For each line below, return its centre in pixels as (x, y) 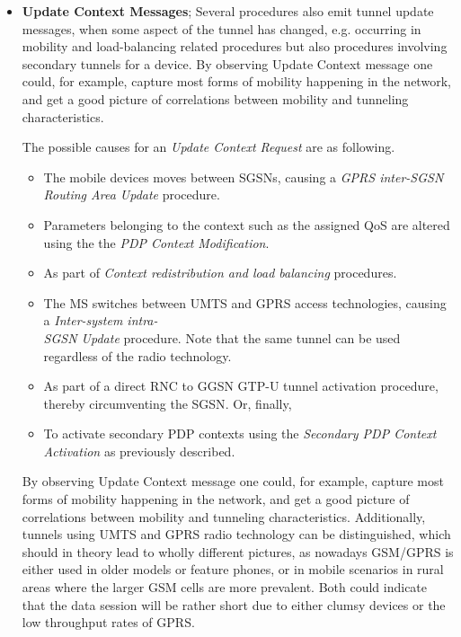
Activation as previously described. (139, 451)
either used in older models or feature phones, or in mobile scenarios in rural (233, 569)
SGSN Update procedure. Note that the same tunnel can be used (222, 337)
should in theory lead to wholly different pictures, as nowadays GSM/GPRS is (238, 551)
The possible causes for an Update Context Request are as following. (208, 147)
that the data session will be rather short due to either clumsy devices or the (234, 604)
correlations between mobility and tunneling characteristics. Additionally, (224, 516)
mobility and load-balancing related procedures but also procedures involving (235, 46)
